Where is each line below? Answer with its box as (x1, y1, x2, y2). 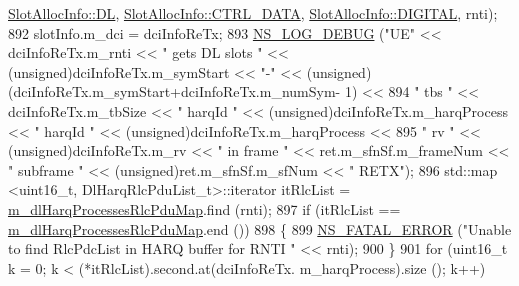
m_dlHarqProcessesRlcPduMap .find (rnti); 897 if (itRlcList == (8, 198, 401, 219)
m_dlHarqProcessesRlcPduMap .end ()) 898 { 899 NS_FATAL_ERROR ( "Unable (8, 218, 512, 239)
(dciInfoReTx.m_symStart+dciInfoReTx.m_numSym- (8, 81, 341, 102)
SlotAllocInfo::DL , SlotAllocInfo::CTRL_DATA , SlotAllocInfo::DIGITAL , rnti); (8, 3, 498, 23)
